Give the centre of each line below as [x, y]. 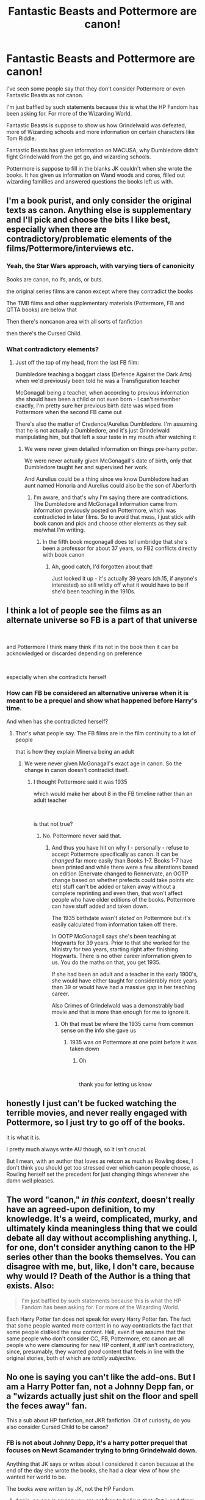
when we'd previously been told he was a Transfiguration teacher [97, 381]
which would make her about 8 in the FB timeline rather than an [113, 794]
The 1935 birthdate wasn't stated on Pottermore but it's [121, 918]
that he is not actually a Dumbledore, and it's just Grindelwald [92, 430]
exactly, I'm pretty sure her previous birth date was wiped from [94, 406]
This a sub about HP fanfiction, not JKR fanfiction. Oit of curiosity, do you [99, 1420]
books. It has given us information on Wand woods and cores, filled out [96, 175]
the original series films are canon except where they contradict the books [100, 291]
